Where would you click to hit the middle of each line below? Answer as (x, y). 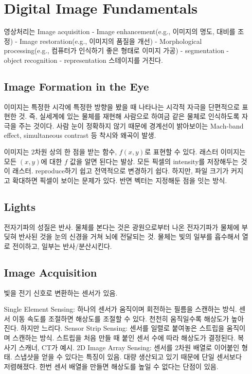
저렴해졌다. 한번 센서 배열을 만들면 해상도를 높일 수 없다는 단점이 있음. (111, 366)
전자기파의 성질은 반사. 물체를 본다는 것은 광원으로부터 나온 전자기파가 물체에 (122, 227)
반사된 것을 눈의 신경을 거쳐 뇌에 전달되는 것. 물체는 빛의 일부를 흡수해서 (129, 236)
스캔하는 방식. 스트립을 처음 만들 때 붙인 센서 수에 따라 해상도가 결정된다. (124, 338)
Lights (20, 206)
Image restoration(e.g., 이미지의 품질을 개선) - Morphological (111, 41)
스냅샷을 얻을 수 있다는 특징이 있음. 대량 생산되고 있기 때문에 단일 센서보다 (128, 357)
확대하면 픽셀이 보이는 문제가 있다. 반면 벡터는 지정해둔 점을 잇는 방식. (120, 180)
